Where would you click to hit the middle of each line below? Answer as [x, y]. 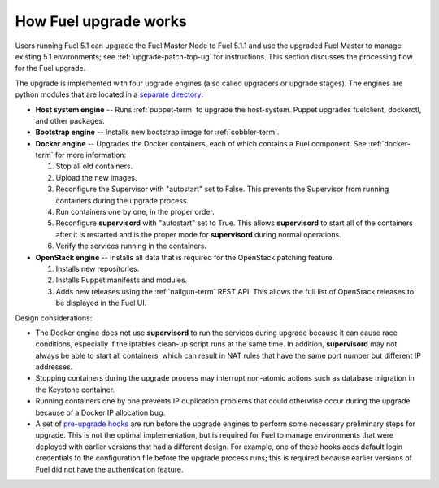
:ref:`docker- [389, 143]
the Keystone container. [75, 390]
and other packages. [70, 120]
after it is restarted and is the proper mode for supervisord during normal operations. [198, 234]
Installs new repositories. [98, 268]
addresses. [54, 367]
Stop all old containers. [94, 166]
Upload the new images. [96, 177]
